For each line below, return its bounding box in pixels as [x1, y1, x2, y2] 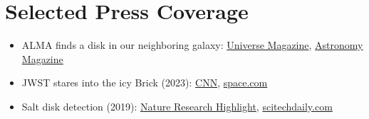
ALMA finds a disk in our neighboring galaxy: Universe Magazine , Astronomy [21, 38, 363, 52]
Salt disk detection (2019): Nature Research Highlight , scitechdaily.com [21, 98, 333, 113]
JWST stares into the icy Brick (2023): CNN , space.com [21, 75, 268, 90]
